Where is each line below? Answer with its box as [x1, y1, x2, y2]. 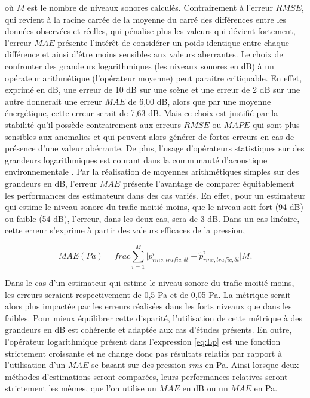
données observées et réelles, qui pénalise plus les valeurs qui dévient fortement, [5, 25, 296, 37]
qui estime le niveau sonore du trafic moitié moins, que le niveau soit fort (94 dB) [5, 200, 303, 213]
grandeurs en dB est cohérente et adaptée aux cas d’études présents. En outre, [5, 323, 292, 336]
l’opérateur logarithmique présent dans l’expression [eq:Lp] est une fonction [5, 335, 281, 347]
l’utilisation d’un [5, 358, 66, 371]
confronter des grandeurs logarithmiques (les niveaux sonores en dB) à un [5, 59, 274, 72]
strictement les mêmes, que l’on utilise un [5, 382, 156, 394]
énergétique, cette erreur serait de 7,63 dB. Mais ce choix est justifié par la [5, 107, 278, 119]
